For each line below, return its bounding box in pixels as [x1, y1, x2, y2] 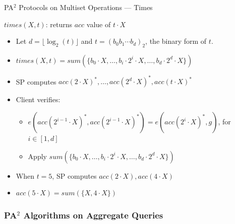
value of [86, 19, 111, 29]
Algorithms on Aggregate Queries [23, 208, 163, 221]
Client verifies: [16, 94, 61, 105]
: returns [45, 19, 72, 29]
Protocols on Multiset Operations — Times [19, 2, 153, 12]
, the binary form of [145, 36, 207, 46]
